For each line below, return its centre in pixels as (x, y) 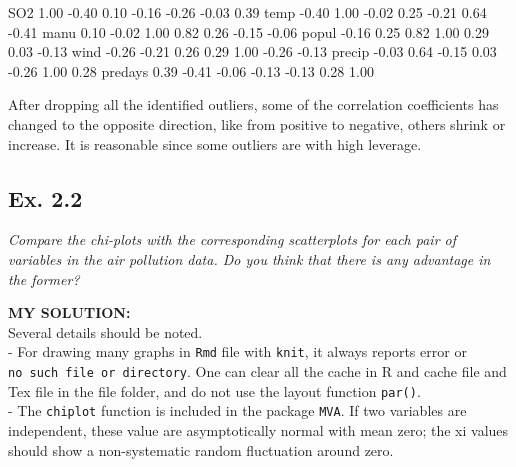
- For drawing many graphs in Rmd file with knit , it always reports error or (237, 351)
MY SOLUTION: (69, 312)
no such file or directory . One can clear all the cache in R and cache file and (257, 370)
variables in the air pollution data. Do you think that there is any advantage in (249, 258)
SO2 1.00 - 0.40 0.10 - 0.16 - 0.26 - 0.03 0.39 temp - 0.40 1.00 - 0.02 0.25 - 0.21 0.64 (247, 12)
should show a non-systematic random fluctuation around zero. (201, 449)
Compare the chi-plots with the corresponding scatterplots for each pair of (232, 239)
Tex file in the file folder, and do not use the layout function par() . (214, 390)
